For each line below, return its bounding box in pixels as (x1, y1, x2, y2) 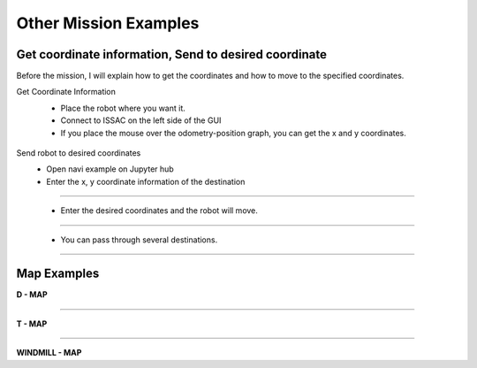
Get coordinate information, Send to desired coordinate (16, 47, 327, 62)
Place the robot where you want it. (60, 103, 185, 113)
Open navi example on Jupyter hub (46, 164, 174, 174)
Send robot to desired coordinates (16, 148, 141, 158)
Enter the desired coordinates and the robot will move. (60, 205, 258, 216)
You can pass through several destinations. (60, 234, 218, 245)
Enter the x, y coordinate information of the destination (46, 176, 246, 187)
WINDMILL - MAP (16, 348, 82, 358)
